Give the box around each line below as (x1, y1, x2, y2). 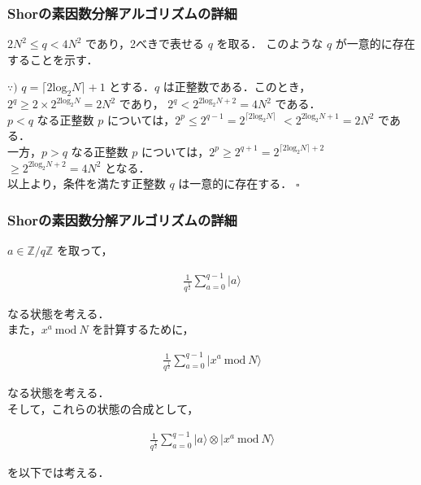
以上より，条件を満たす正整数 (7, 175, 166, 192)
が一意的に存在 (335, 35, 415, 52)
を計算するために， (92, 321, 194, 338)
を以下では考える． (7, 463, 110, 480)
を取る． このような (216, 35, 323, 52)
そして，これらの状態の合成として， (7, 400, 199, 417)
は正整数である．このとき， (163, 78, 311, 95)
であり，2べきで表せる (85, 35, 204, 52)
